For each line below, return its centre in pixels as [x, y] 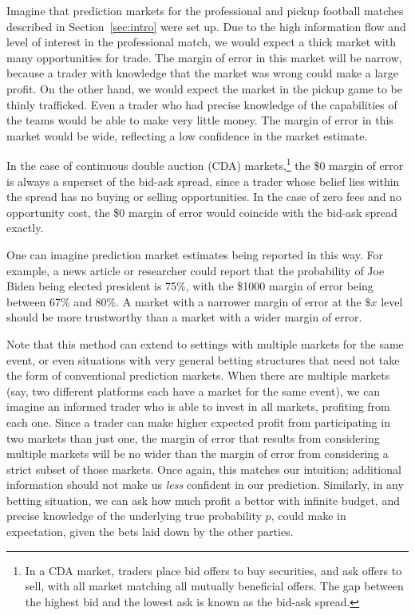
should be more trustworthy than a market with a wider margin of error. [184, 317]
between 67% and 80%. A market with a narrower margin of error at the [184, 301]
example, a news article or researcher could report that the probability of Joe [196, 270]
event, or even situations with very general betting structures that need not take [203, 359]
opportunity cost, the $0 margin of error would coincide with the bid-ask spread [202, 212]
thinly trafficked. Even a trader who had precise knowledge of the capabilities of [202, 104]
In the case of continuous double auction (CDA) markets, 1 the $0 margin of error [205, 164]
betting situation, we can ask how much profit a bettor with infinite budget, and [203, 500]
